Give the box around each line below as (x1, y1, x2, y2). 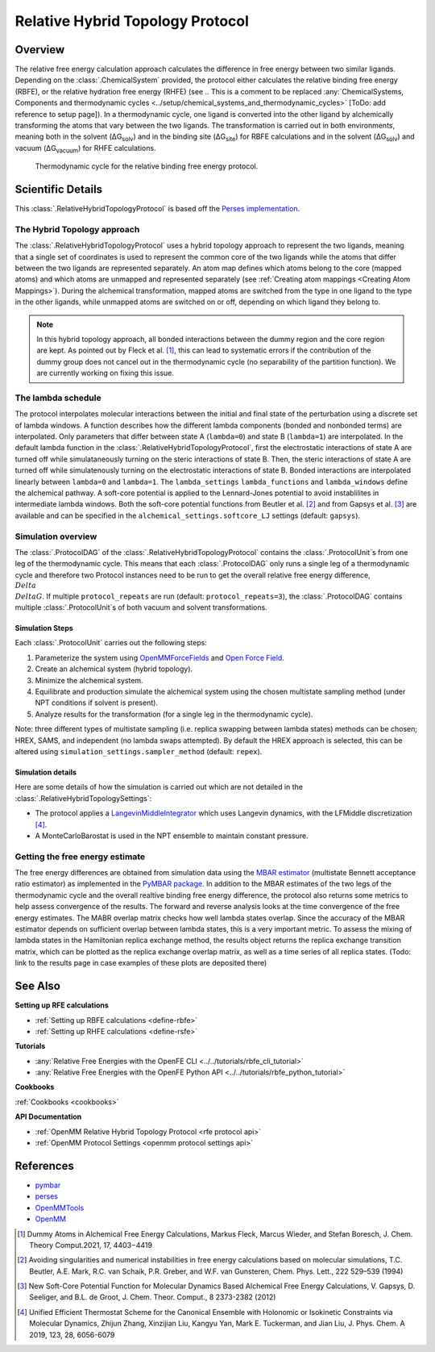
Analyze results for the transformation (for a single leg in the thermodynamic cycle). (35, 709, 313, 719)
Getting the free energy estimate (14, 851, 145, 862)
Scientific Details (14, 182, 103, 196)
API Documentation (14, 1112, 82, 1121)
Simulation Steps (14, 624, 74, 633)
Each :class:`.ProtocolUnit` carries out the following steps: (14, 638, 207, 648)
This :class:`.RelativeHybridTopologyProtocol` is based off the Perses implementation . (14, 204, 300, 214)
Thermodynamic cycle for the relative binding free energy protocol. (35, 161, 259, 171)
